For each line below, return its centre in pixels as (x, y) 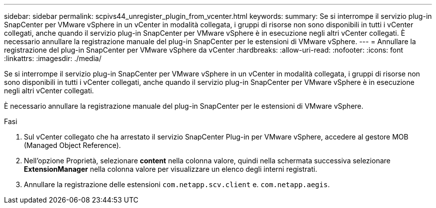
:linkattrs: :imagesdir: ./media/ (53, 58)
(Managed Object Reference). (72, 145)
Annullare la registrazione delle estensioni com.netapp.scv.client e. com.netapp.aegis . (177, 184)
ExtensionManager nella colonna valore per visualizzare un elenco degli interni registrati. (171, 169)
